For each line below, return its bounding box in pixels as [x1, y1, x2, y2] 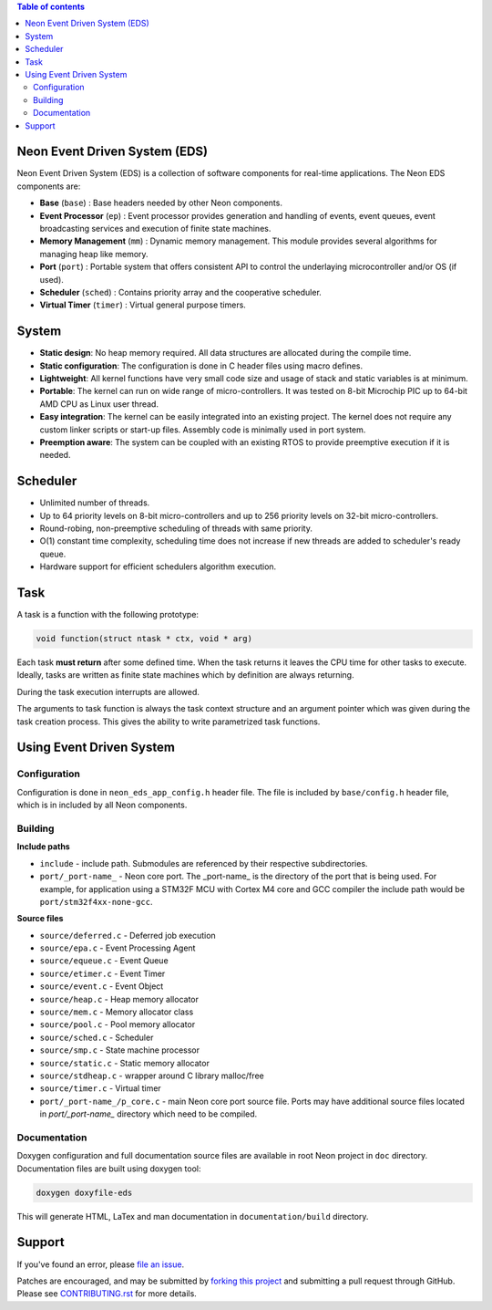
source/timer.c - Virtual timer [39, 1083, 161, 1094]
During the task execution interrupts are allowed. [16, 686, 200, 697]
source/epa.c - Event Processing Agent [39, 942, 196, 953]
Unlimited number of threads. [39, 497, 150, 508]
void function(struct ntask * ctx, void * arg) [36, 634, 252, 644]
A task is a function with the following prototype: [16, 609, 200, 620]
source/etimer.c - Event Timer [39, 968, 166, 979]
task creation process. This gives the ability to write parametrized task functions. [16, 716, 321, 727]
